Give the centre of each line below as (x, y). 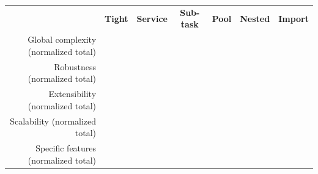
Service (152, 18)
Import (294, 18)
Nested (255, 18)
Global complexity (62, 39)
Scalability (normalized (53, 121)
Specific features (66, 147)
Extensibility (72, 94)
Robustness (75, 66)
